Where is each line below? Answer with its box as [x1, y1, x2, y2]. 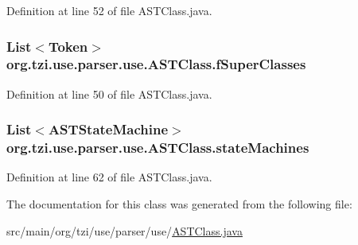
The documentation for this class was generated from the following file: [6, 196, 352, 212]
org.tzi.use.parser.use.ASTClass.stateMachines [6, 138, 309, 157]
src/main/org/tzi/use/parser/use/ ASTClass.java [6, 222, 243, 239]
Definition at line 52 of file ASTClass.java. [6, 2, 212, 18]
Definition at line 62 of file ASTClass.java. [6, 169, 212, 185]
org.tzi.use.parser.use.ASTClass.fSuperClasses [6, 54, 306, 74]
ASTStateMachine [48, 119, 169, 139]
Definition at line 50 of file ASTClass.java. [6, 85, 212, 102]
